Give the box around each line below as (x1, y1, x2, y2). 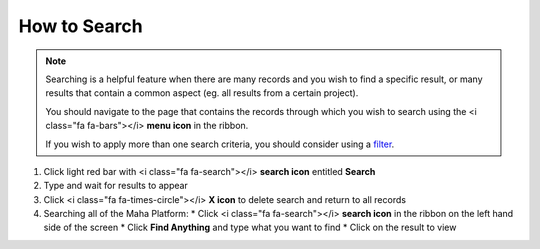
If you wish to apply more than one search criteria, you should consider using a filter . (45, 138, 395, 150)
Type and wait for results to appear (43, 180, 189, 192)
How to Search (18, 15, 144, 37)
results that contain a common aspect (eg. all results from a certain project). (45, 87, 359, 99)
